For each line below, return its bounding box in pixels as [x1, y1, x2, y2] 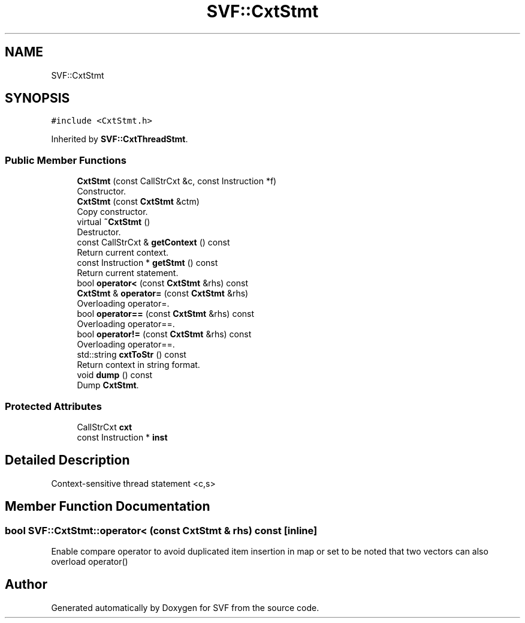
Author [5, 577, 47, 592]
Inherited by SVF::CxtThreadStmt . [51, 134, 188, 145]
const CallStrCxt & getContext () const [77, 237, 230, 248]
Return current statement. [77, 268, 179, 278]
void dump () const [77, 370, 153, 381]
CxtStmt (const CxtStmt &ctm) [77, 196, 200, 207]
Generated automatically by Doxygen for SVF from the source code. [51, 602, 319, 613]
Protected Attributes [5, 400, 102, 412]
